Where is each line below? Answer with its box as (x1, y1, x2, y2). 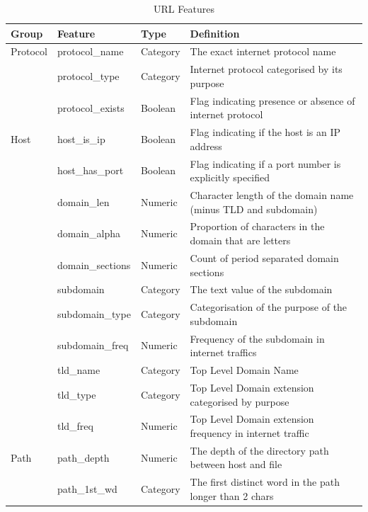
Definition (190, 25, 240, 40)
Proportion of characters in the (190, 219, 325, 234)
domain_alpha (57, 226, 121, 241)
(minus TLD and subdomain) (190, 201, 318, 216)
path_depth (57, 450, 110, 465)
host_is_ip (57, 131, 105, 146)
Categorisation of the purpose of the (190, 300, 347, 314)
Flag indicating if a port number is (190, 156, 341, 171)
